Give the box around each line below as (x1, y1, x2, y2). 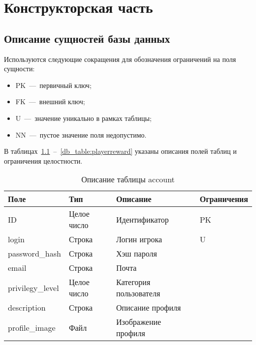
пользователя (116, 287, 160, 299)
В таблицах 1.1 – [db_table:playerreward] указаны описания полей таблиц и (4, 146, 237, 156)
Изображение (116, 316, 161, 328)
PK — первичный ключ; (15, 80, 92, 90)
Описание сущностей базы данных (4, 30, 170, 46)
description (8, 302, 46, 314)
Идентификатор (116, 213, 169, 225)
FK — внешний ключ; (15, 96, 85, 107)
